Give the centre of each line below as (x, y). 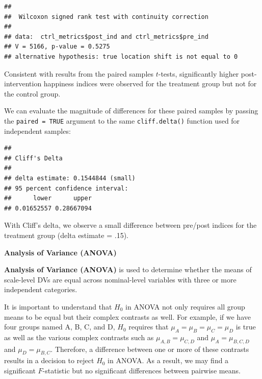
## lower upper (48, 198)
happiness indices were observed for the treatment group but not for (150, 84)
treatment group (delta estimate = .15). (66, 235)
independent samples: (37, 131)
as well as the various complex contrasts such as (79, 337)
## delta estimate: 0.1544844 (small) (70, 178)
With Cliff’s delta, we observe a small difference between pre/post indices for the (130, 225)
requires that (149, 327)
